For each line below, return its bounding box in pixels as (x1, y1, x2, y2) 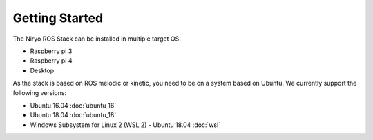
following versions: (12, 88, 67, 97)
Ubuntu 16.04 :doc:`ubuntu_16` (30, 101, 117, 110)
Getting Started (12, 10, 104, 26)
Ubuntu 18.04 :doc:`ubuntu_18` (30, 111, 117, 119)
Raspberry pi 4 (30, 57, 73, 65)
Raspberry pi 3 (30, 47, 73, 55)
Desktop (30, 66, 55, 74)
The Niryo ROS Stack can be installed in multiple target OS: (12, 34, 181, 43)
